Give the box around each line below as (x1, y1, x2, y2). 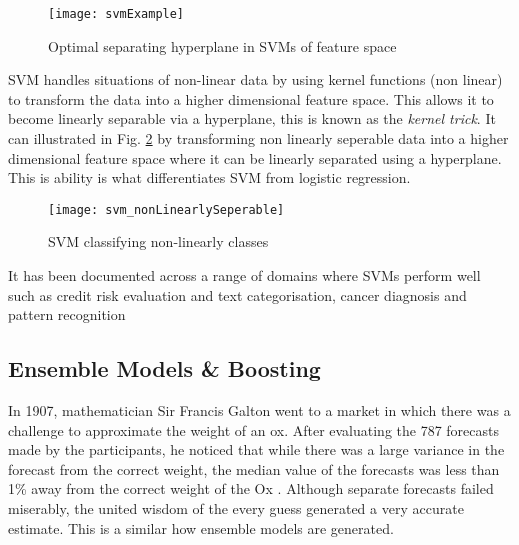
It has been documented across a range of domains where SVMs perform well (8, 265, 481, 286)
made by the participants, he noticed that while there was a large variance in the (8, 439, 505, 460)
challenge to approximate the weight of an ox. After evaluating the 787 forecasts (8, 419, 500, 440)
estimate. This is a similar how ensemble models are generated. (8, 517, 394, 538)
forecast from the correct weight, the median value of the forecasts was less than (8, 458, 500, 479)
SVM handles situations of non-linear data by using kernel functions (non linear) (8, 69, 503, 90)
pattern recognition (8, 304, 126, 325)
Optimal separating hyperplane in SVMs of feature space (48, 35, 397, 56)
